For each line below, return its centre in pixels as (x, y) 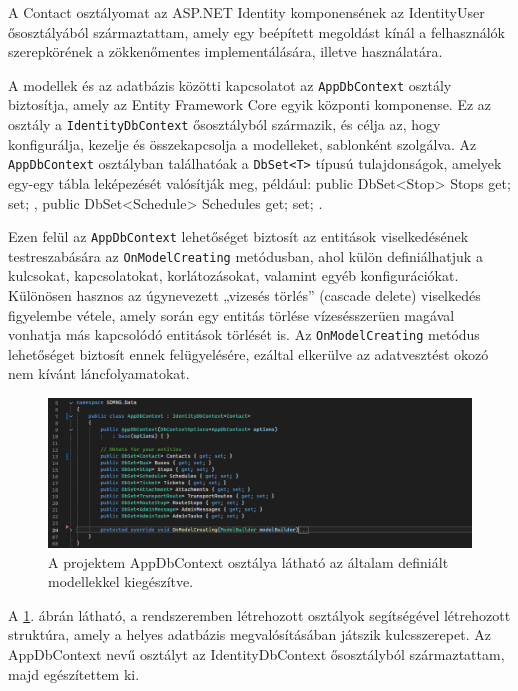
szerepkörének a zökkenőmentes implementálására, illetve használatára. (225, 51)
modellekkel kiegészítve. (121, 581)
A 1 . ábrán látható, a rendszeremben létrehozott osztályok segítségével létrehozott (259, 614)
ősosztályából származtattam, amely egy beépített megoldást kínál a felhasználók (256, 31)
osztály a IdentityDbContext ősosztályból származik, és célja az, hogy (224, 124)
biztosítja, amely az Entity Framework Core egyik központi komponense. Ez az (250, 104)
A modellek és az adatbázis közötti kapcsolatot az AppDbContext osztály (230, 84)
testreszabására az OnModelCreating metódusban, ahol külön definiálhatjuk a (245, 255)
